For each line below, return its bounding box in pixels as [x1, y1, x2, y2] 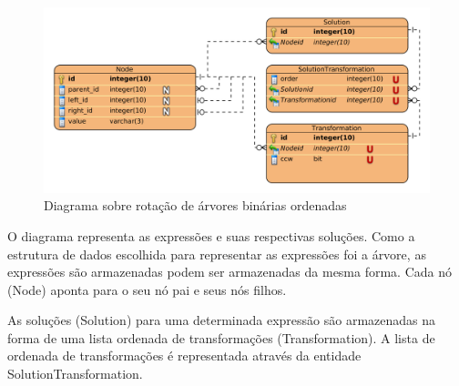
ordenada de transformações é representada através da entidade [7, 346, 362, 365]
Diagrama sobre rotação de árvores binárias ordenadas [44, 196, 347, 215]
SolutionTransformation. [7, 364, 143, 383]
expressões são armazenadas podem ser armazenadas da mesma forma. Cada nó [7, 262, 453, 281]
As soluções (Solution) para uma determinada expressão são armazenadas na [7, 310, 436, 330]
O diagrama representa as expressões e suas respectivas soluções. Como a [7, 226, 415, 245]
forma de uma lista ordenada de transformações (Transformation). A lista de [7, 328, 435, 347]
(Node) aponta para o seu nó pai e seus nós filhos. [7, 279, 287, 299]
